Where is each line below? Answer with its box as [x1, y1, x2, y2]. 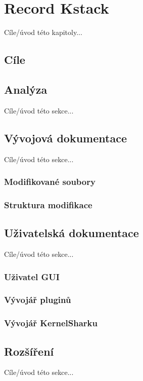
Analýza [4, 81, 47, 97]
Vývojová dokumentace [4, 130, 127, 145]
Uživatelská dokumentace [4, 225, 139, 241]
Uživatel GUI [4, 270, 60, 283]
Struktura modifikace [4, 198, 92, 211]
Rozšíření [4, 343, 54, 359]
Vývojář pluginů [4, 293, 71, 306]
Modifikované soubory [4, 175, 96, 188]
